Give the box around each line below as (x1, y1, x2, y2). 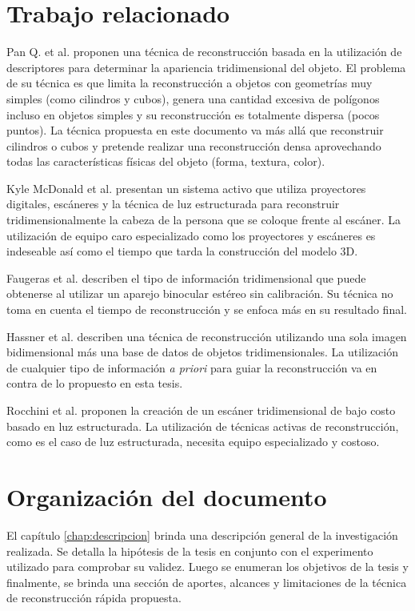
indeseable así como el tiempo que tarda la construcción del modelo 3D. (6, 243, 358, 259)
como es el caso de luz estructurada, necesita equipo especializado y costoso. (6, 433, 380, 450)
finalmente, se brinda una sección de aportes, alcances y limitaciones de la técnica (6, 573, 407, 590)
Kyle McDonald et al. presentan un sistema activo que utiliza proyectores (6, 179, 366, 196)
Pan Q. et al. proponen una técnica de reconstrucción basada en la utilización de (6, 43, 402, 60)
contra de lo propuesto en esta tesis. (6, 375, 183, 392)
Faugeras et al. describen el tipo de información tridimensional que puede (6, 269, 366, 286)
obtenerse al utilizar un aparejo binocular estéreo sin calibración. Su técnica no (6, 285, 393, 302)
